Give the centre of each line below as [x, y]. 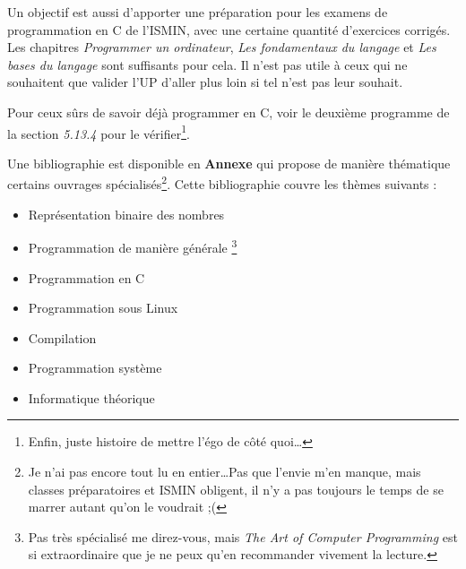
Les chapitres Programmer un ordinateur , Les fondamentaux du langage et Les [222, 47]
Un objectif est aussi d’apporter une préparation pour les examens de [198, 12]
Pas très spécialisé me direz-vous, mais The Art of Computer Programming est [243, 536]
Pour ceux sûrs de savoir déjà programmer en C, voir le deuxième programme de [229, 112]
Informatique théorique [91, 397]
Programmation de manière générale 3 [133, 246]
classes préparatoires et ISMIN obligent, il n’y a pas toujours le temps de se [236, 489]
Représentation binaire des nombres [126, 214]
